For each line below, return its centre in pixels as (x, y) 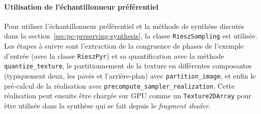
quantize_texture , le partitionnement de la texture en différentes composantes (128, 66)
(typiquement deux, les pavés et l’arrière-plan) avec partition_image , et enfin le (130, 75)
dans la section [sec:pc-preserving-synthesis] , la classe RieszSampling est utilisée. (131, 36)
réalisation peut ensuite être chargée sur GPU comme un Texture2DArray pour (128, 96)
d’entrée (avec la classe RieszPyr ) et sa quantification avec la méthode (114, 55)
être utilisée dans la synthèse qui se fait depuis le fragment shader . (107, 105)
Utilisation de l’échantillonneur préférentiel (81, 6)
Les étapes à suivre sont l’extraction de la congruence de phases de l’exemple (124, 46)
